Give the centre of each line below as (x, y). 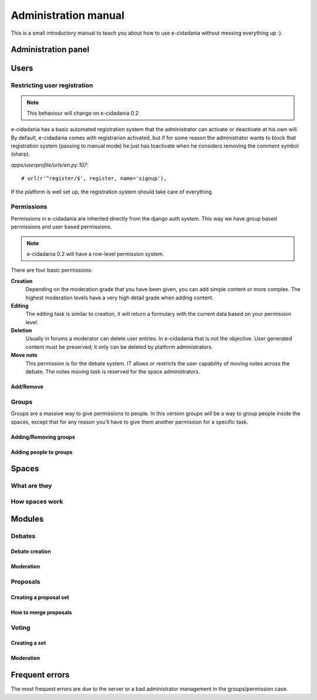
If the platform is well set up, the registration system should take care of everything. (112, 192)
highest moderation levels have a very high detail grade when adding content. (120, 298)
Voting (21, 628)
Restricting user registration (52, 85)
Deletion (21, 331)
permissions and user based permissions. (61, 227)
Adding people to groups (42, 452)
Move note (24, 355)
